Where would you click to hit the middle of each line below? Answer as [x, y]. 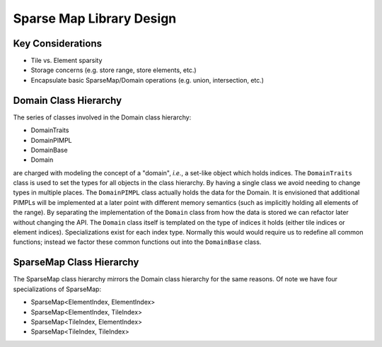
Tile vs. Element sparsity [66, 61]
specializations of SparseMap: [57, 289]
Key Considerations [58, 43]
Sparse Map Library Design [95, 18]
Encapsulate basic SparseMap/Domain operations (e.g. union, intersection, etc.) [147, 80]
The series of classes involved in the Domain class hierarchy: [102, 117]
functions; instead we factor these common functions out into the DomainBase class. [137, 242]
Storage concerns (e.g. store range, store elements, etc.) [114, 70]
